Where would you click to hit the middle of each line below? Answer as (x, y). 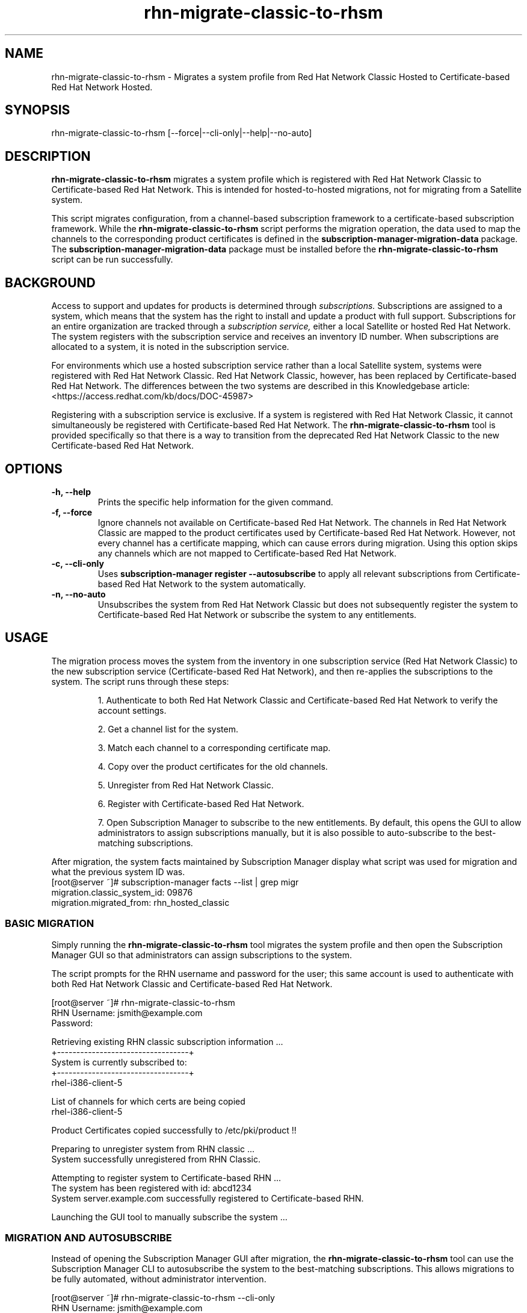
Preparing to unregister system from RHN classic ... (153, 1149)
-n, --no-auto (79, 594)
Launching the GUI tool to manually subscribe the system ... (169, 1217)
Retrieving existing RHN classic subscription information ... (167, 1041)
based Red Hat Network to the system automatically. (202, 584)
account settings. (132, 710)
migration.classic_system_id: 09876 (122, 892)
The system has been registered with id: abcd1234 (152, 1188)
